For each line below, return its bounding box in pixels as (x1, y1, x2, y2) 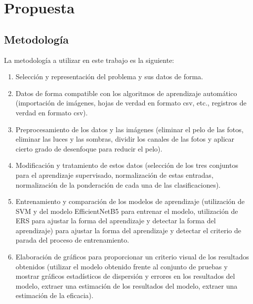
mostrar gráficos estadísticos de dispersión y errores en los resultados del (15, 271, 235, 281)
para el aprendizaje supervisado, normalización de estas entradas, (15, 169, 213, 180)
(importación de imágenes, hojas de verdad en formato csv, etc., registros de (15, 98, 247, 108)
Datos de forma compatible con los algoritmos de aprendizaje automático (15, 88, 237, 98)
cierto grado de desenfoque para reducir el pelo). (15, 143, 163, 153)
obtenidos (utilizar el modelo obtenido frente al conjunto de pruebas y (15, 261, 228, 271)
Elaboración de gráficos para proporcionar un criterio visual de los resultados (15, 252, 249, 262)
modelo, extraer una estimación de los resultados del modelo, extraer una (15, 280, 238, 291)
